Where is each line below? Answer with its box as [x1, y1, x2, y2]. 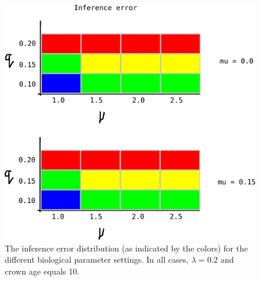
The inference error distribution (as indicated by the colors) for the [5, 241, 248, 254]
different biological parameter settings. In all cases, [5, 253, 189, 266]
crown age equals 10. [5, 264, 80, 277]
